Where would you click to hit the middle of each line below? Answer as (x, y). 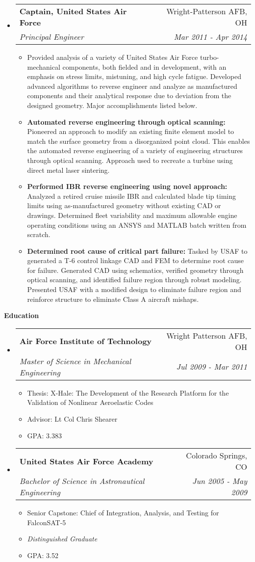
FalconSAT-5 (47, 522)
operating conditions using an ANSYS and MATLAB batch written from (137, 225)
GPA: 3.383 (44, 435)
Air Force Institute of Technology (86, 341)
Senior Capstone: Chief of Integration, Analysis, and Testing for (123, 513)
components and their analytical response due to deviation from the (129, 95)
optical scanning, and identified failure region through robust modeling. (134, 280)
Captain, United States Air (73, 11)
